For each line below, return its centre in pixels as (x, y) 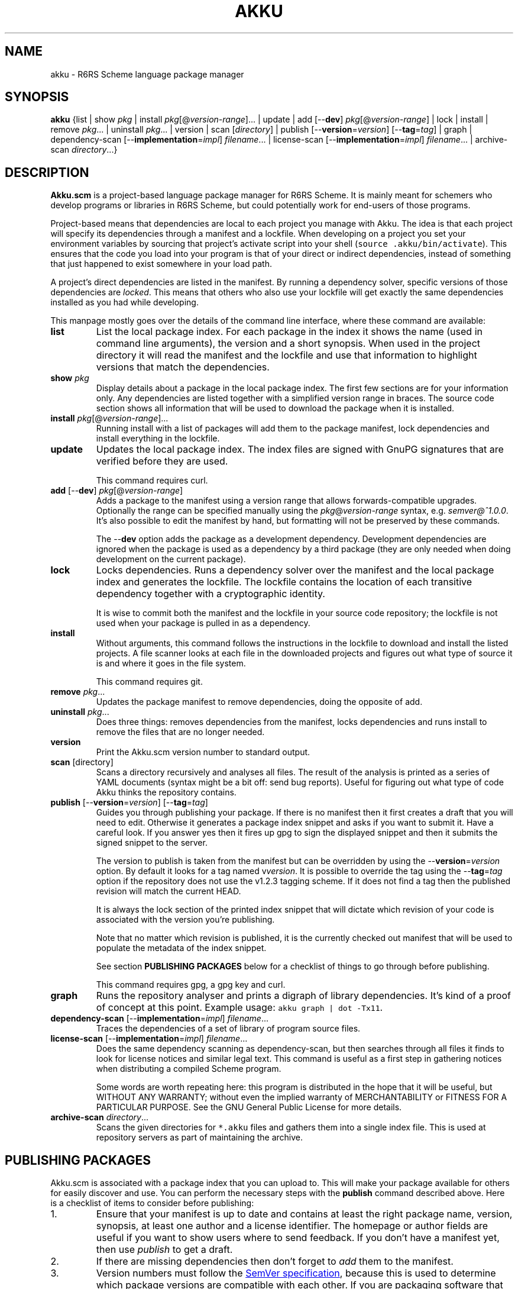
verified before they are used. (162, 461)
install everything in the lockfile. (158, 439)
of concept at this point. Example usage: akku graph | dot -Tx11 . (239, 1008)
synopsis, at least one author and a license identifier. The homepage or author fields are (292, 1226)
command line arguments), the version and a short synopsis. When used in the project (288, 344)
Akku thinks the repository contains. (166, 792)
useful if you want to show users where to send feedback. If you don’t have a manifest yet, (298, 1238)
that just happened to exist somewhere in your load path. (161, 264)
